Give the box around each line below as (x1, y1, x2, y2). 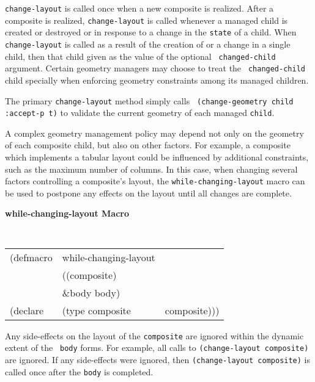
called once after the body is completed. (5, 365, 154, 378)
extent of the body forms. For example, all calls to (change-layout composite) (5, 341, 309, 354)
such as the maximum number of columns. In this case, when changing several (5, 162, 298, 175)
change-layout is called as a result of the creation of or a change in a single (5, 37, 291, 50)
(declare (10, 303, 44, 317)
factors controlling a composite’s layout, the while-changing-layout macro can (5, 175, 305, 187)
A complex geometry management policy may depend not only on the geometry (5, 126, 304, 139)
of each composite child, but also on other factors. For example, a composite (5, 139, 291, 151)
